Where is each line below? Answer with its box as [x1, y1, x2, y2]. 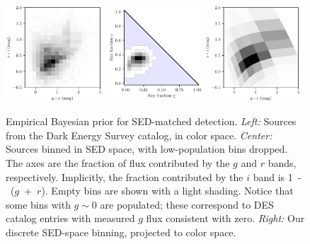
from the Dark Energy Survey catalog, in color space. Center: [6, 127, 272, 142]
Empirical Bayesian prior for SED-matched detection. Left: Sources [6, 114, 297, 129]
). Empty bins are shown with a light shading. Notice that [41, 183, 294, 198]
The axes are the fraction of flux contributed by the [6, 156, 230, 170]
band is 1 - [253, 169, 302, 184]
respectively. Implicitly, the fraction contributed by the [6, 169, 243, 184]
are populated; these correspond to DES [100, 197, 274, 211]
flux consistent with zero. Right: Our [146, 211, 305, 226]
